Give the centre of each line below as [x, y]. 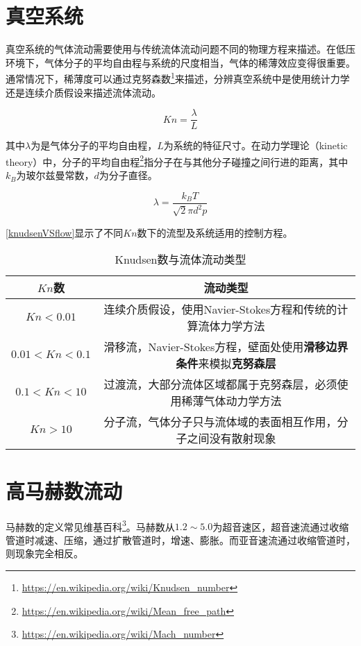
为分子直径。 [128, 175]
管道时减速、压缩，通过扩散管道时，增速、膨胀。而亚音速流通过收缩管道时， [180, 539]
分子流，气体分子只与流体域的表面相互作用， [220, 422]
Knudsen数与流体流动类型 [180, 260]
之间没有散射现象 [232, 439]
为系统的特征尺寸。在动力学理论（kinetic [255, 145]
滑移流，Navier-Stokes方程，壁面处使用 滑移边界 [226, 347]
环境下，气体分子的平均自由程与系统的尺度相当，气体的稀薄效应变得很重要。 [180, 62]
